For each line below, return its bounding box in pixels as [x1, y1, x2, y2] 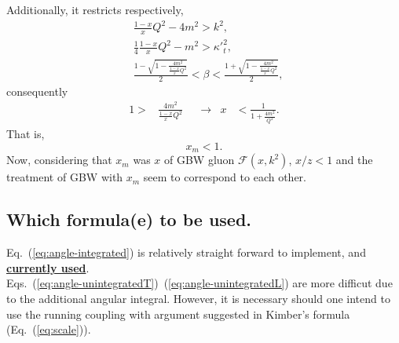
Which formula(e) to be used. [6, 207, 252, 232]
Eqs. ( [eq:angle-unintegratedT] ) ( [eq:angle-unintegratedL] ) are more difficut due [6, 275, 393, 291]
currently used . [6, 259, 90, 275]
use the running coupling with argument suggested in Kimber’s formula [6, 305, 350, 322]
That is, [6, 126, 45, 142]
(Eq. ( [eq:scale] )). [6, 321, 91, 338]
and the [335, 151, 373, 168]
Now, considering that [6, 151, 112, 168]
